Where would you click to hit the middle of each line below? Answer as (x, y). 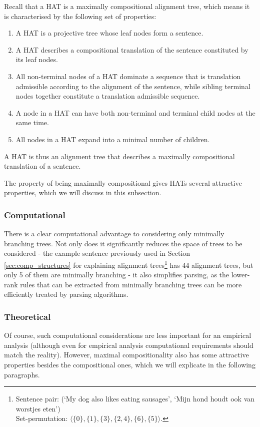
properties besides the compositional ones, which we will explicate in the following (130, 364)
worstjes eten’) (38, 408)
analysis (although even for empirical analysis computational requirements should (129, 345)
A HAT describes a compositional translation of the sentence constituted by (132, 49)
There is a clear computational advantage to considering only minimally (114, 234)
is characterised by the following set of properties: (80, 16)
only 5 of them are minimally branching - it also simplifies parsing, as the (117, 275)
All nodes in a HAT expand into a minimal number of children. (113, 139)
